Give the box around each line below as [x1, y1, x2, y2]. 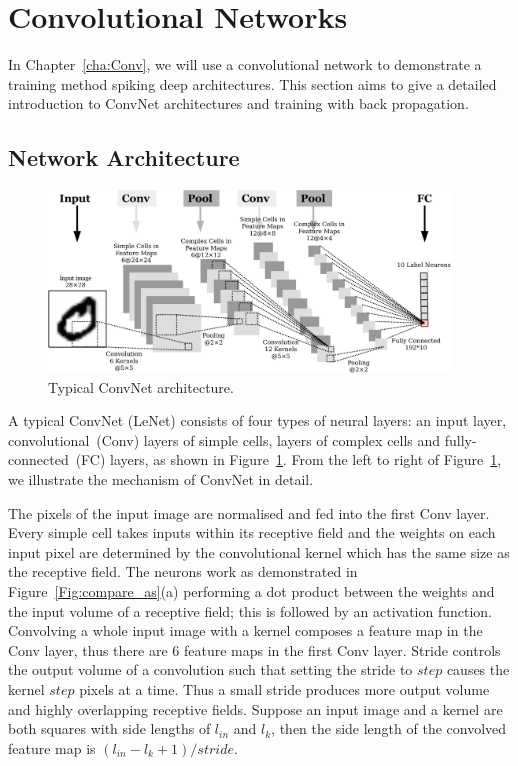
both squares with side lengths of [8, 718, 211, 739]
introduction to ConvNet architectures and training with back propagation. [8, 93, 469, 114]
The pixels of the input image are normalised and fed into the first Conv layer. [8, 502, 490, 523]
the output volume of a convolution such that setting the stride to [8, 659, 413, 680]
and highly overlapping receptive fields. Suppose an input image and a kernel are [8, 698, 503, 719]
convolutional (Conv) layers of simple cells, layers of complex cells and [8, 429, 441, 450]
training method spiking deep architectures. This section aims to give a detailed [8, 73, 497, 94]
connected [8, 449, 69, 470]
